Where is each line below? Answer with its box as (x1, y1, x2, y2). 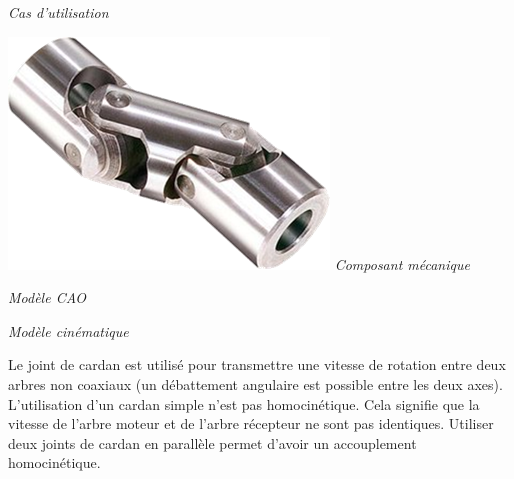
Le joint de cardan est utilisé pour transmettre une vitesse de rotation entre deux (8, 354, 506, 375)
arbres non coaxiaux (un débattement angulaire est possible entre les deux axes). (8, 373, 503, 394)
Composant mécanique (334, 253, 470, 274)
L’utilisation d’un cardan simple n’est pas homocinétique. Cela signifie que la (8, 393, 480, 414)
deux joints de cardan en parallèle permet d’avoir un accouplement (8, 432, 417, 453)
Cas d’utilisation (8, 2, 109, 22)
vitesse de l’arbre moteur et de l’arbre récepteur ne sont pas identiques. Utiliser (8, 413, 494, 434)
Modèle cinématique (8, 320, 129, 341)
